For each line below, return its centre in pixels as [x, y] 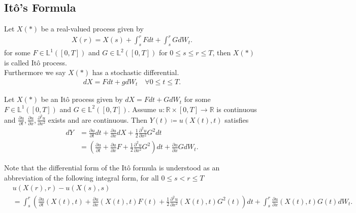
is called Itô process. [36, 62]
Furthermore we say [35, 72]
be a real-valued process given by [92, 29]
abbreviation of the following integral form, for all [82, 178]
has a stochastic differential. [136, 72]
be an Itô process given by [82, 99]
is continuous [237, 109]
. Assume [142, 109]
